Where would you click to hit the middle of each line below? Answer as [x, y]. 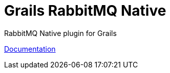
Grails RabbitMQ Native [85, 11]
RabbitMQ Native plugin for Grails [60, 33]
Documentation [30, 49]
